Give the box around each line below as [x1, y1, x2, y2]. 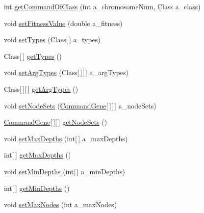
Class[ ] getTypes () [4, 51, 62, 61]
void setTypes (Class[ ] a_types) [4, 34, 101, 45]
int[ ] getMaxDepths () [4, 150, 71, 160]
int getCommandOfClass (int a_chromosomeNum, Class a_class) [4, 1, 201, 11]
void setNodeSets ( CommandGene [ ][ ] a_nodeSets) [4, 100, 156, 110]
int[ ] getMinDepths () [4, 183, 70, 193]
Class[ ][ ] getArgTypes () [4, 83, 78, 94]
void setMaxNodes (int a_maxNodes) [4, 199, 117, 210]
